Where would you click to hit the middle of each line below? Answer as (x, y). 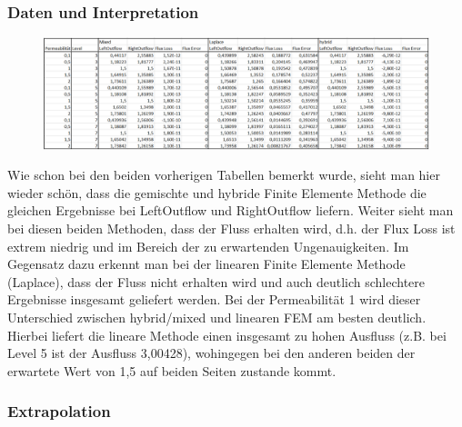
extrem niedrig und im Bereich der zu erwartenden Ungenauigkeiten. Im (208, 246)
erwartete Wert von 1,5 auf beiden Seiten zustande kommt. (172, 370)
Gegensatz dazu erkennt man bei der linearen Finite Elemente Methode (206, 264)
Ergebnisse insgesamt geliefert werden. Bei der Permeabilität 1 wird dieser (214, 299)
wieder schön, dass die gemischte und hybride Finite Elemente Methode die (217, 192)
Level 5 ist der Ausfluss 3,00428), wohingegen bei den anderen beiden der (211, 353)
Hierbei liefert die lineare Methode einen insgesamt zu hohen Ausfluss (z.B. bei (227, 335)
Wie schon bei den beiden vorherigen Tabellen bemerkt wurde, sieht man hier (224, 175)
